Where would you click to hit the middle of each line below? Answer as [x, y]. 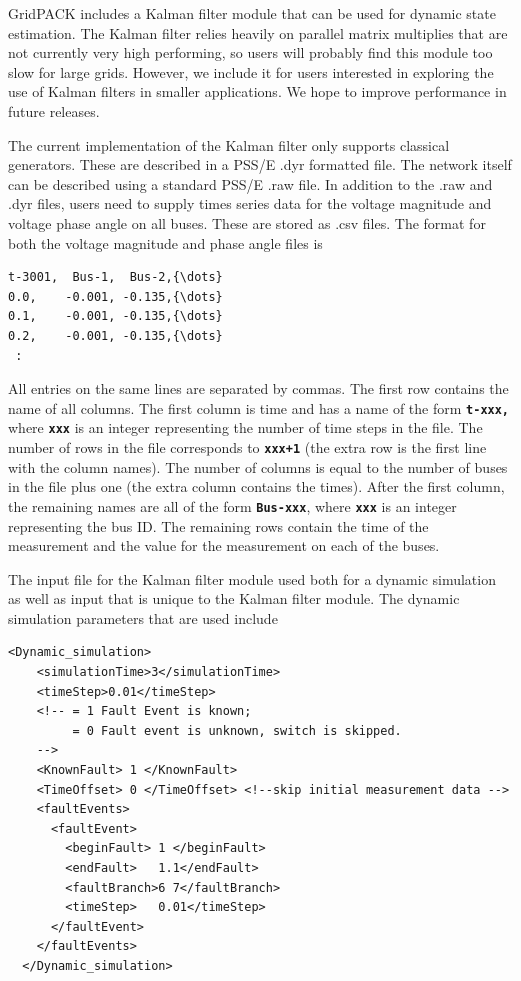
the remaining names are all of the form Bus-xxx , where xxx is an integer [232, 505]
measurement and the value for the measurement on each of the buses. [224, 545]
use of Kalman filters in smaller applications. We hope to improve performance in [257, 91]
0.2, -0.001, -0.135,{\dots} [115, 335]
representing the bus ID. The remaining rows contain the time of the [218, 525]
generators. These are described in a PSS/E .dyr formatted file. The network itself [260, 164]
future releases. [54, 110]
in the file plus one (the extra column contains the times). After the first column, [256, 486]
